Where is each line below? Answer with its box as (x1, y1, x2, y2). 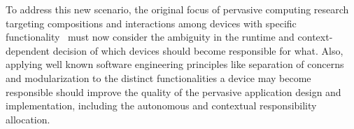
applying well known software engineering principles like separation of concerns (6, 57, 344, 72)
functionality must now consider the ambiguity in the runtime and (6, 29, 295, 44)
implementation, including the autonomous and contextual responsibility (6, 98, 317, 113)
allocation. (6, 111, 50, 126)
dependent (6, 43, 50, 57)
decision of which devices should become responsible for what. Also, (52, 43, 344, 57)
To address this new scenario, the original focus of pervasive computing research (6, 2, 349, 16)
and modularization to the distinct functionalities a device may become (6, 70, 311, 85)
